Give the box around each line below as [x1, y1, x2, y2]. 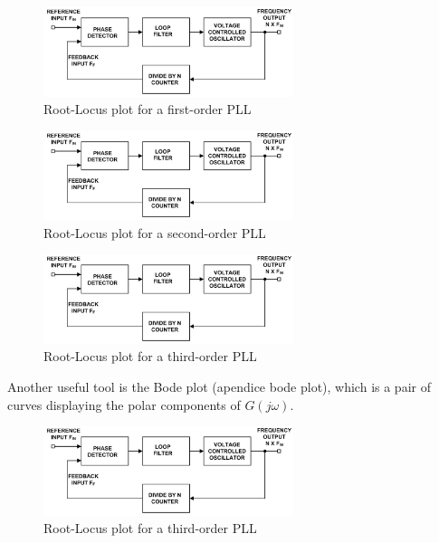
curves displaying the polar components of [7, 395, 241, 414]
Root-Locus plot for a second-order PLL [43, 223, 266, 242]
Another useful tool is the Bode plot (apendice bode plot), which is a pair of [7, 377, 431, 396]
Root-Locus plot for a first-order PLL [43, 100, 252, 119]
